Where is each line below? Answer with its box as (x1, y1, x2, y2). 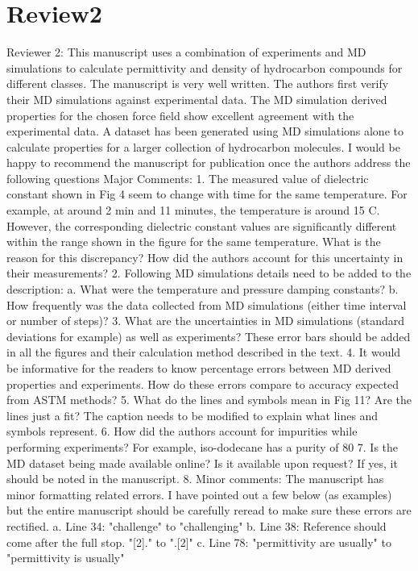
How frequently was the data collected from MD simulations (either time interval (6, 296, 407, 313)
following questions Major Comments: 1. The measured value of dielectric (6, 169, 369, 186)
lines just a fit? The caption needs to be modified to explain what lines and (6, 406, 379, 423)
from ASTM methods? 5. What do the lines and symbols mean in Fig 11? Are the (6, 391, 412, 408)
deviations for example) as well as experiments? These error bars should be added (6, 327, 411, 344)
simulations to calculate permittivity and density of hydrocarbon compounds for (6, 59, 403, 76)
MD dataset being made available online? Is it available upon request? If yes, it (6, 454, 398, 471)
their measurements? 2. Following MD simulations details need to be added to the (6, 265, 412, 281)
